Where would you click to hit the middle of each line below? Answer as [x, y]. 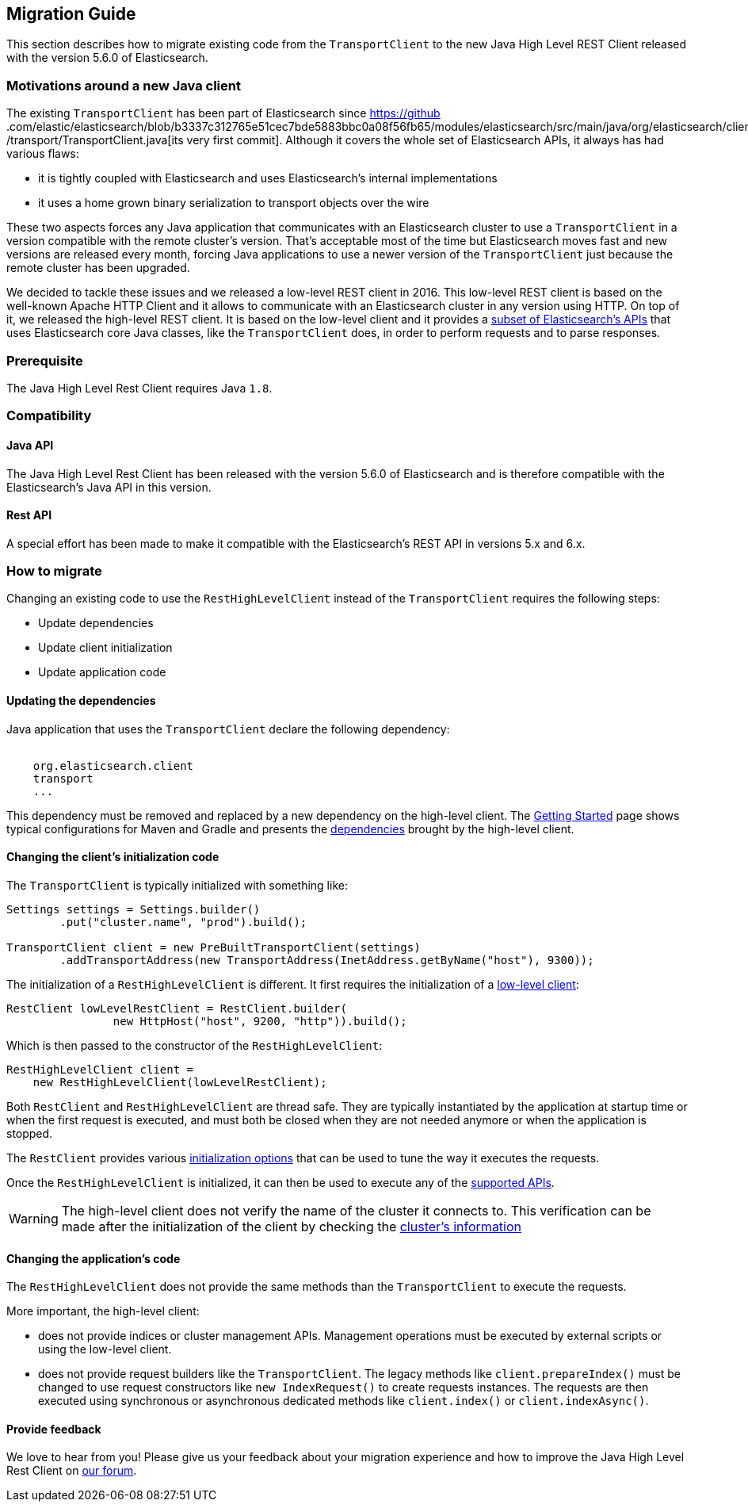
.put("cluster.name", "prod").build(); [183, 922]
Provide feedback [54, 1429]
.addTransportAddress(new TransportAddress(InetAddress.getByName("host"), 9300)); [327, 960]
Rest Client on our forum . [72, 1471]
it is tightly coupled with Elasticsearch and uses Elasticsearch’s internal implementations [268, 178]
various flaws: [43, 154]
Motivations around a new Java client [124, 85]
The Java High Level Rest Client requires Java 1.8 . [139, 388]
